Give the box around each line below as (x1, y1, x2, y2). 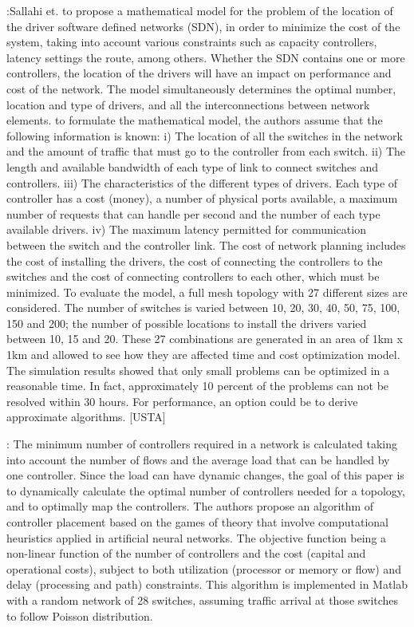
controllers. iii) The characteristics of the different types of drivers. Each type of (6, 174, 398, 191)
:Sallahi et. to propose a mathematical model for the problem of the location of (6, 2, 393, 18)
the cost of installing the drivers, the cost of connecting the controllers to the (6, 252, 383, 269)
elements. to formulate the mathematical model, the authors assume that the (6, 112, 383, 128)
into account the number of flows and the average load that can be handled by (6, 451, 390, 467)
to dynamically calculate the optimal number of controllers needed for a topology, (6, 482, 405, 499)
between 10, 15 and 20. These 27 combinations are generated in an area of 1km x (6, 330, 403, 347)
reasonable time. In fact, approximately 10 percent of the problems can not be (6, 377, 389, 394)
